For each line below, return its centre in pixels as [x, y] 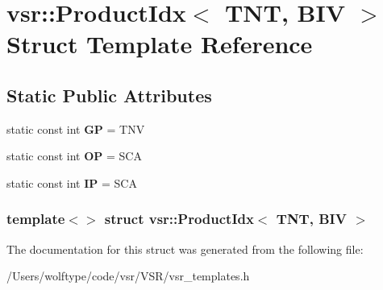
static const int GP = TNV [76, 128]
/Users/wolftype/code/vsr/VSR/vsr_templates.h [128, 276]
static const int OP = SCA [74, 156]
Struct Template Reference [160, 44]
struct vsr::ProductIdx [179, 219]
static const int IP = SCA [72, 182]
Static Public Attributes [109, 95]
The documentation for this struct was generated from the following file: [185, 249]
